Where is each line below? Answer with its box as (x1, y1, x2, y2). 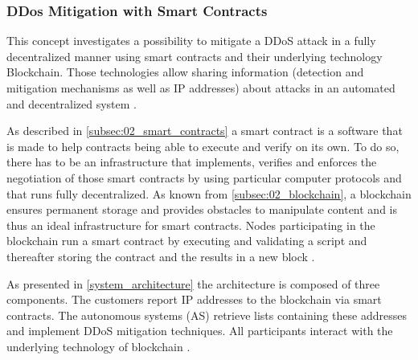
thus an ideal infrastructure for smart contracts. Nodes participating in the (6, 216, 375, 233)
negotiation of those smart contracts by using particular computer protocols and (6, 169, 402, 186)
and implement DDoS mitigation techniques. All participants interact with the (6, 322, 393, 339)
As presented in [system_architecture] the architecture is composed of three (6, 275, 380, 292)
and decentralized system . (6, 95, 137, 112)
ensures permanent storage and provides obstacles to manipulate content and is (6, 201, 398, 218)
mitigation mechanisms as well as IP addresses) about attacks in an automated (6, 80, 395, 96)
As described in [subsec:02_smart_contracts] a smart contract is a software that (6, 122, 403, 139)
